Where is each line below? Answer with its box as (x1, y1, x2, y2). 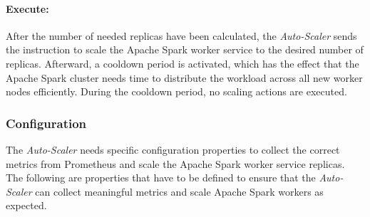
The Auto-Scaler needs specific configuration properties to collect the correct (6, 142, 340, 157)
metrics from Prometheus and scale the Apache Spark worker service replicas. (6, 156, 345, 171)
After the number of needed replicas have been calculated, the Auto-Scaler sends (6, 28, 357, 43)
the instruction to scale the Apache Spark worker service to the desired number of (6, 42, 364, 57)
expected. (6, 198, 47, 213)
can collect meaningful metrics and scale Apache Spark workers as (35, 184, 324, 199)
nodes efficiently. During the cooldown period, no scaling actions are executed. (6, 84, 347, 99)
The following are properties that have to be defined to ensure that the (6, 170, 316, 185)
